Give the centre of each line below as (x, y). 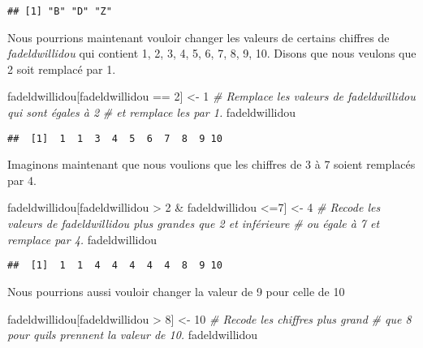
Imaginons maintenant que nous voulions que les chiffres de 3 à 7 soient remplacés (211, 164)
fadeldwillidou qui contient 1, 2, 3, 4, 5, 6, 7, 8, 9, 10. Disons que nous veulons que (212, 53)
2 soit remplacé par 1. (62, 69)
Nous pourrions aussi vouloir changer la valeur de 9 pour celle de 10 (176, 291)
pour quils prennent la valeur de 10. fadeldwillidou (133, 335)
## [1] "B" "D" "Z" (60, 11)
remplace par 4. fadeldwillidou (82, 239)
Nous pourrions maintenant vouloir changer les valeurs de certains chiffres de (199, 37)
